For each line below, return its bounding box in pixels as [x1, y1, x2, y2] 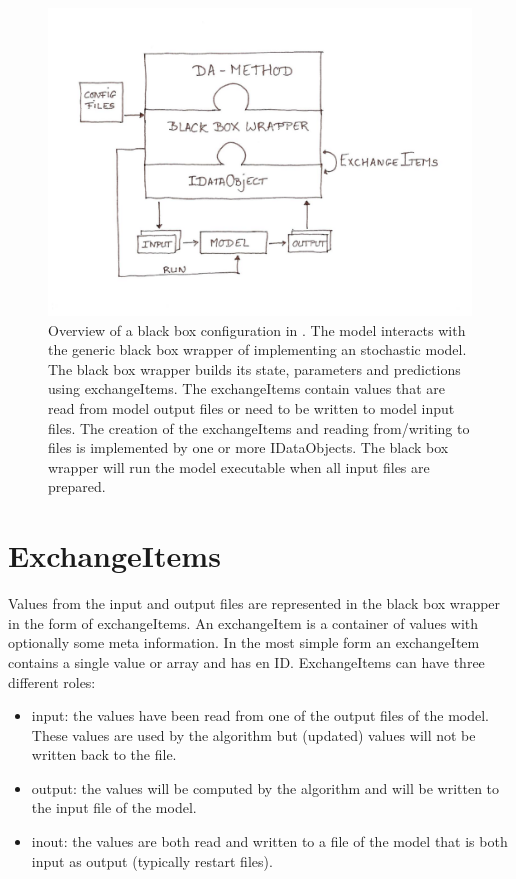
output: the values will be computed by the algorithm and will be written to [31, 777, 500, 798]
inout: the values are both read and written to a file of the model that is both [31, 831, 508, 852]
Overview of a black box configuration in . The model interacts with [48, 319, 466, 340]
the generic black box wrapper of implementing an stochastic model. [48, 339, 467, 360]
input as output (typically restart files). [31, 850, 273, 871]
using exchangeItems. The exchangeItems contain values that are [48, 378, 445, 399]
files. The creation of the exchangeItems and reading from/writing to [48, 417, 470, 438]
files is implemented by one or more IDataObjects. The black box [48, 437, 449, 458]
